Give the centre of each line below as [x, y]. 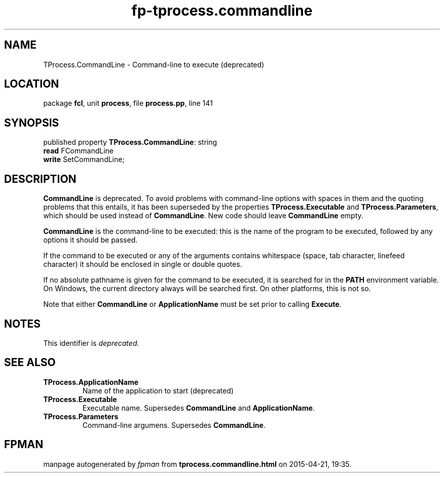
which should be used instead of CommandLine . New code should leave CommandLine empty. [203, 216]
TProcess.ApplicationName [91, 382]
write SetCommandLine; [84, 160]
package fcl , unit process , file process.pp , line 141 [128, 103]
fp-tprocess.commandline [222, 11]
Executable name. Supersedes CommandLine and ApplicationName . [198, 408]
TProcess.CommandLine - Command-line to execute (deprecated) [154, 64]
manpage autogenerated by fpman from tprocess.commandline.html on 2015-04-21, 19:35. [197, 464]
